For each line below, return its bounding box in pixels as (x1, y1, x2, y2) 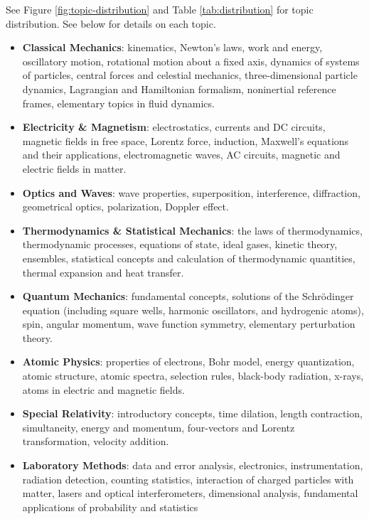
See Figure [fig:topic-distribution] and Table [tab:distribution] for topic (6, 2, 314, 16)
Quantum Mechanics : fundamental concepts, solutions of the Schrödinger (22, 289, 354, 304)
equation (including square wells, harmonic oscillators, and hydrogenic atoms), (22, 302, 364, 317)
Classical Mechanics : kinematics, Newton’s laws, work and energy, (22, 40, 323, 55)
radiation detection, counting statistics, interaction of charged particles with (22, 471, 354, 486)
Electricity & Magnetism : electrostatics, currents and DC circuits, (22, 119, 326, 134)
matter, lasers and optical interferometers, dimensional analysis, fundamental (22, 486, 358, 501)
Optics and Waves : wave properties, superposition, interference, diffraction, (22, 185, 360, 200)
